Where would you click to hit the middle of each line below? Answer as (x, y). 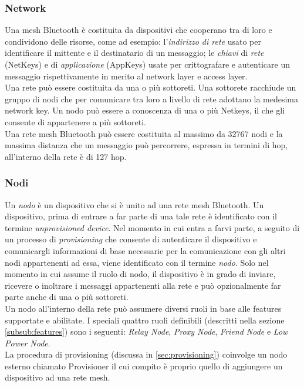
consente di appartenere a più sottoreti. (75, 121)
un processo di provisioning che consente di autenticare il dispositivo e (131, 239)
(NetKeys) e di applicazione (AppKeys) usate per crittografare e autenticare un (147, 64)
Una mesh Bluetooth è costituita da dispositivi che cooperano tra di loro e (139, 30)
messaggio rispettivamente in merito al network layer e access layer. (126, 76)
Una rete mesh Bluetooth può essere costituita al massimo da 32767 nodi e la (144, 133)
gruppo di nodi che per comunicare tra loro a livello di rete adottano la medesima (152, 99)
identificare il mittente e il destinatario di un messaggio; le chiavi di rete (134, 53)
